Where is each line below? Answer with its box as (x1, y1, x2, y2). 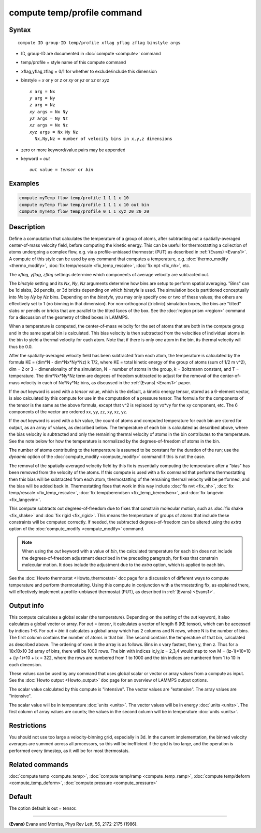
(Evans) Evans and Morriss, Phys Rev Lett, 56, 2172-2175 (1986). (9, 821, 138, 827)
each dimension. (9, 661, 42, 667)
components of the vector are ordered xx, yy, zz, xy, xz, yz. (9, 409, 128, 415)
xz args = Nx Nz (29, 123, 68, 128)
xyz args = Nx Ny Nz (29, 129, 78, 135)
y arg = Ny (29, 95, 56, 101)
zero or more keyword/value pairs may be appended (21, 147, 126, 153)
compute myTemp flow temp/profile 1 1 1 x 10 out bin (19, 202, 149, 207)
